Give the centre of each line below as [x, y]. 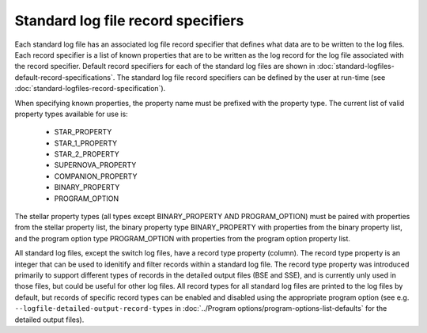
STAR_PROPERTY [83, 132]
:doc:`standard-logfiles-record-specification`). [90, 89]
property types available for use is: [71, 114]
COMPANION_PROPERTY [96, 176]
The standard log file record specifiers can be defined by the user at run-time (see [251, 77]
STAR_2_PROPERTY [87, 154]
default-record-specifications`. [65, 77]
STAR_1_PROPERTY [86, 143]
